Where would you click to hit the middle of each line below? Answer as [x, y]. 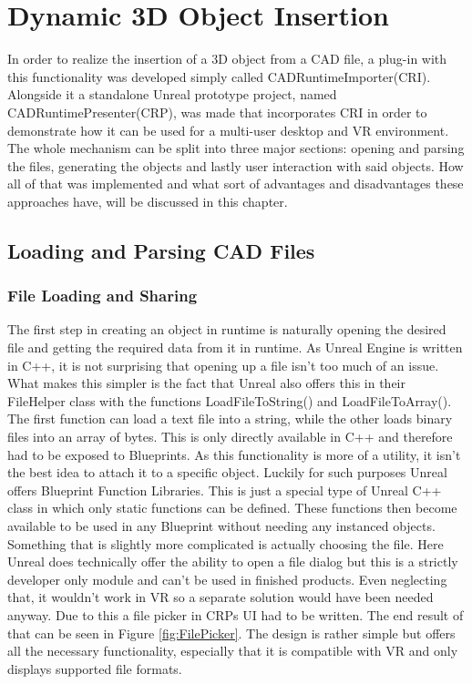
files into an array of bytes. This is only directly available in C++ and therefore [230, 437]
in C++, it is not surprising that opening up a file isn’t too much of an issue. [223, 365]
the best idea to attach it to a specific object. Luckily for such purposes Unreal [227, 472]
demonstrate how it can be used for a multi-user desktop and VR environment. [228, 130]
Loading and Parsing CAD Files [161, 250]
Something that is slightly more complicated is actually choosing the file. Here [226, 543]
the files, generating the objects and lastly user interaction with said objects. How [236, 165]
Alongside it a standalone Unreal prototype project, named [172, 94]
